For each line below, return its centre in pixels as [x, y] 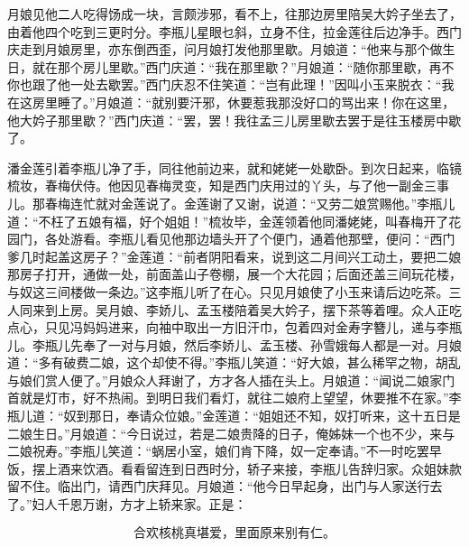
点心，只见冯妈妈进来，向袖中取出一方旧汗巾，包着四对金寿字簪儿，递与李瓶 [234, 327]
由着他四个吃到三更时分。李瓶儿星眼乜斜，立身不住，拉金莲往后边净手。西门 [234, 31]
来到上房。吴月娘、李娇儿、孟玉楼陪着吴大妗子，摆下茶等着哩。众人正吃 [247, 309]
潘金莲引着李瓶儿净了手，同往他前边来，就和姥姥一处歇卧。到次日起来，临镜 [234, 167]
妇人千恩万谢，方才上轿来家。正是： [139, 504]
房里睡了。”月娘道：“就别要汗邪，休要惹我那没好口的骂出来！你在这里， [244, 102]
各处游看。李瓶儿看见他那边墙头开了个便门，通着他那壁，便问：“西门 [250, 239]
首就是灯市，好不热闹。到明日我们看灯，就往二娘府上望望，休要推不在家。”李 [234, 398]
